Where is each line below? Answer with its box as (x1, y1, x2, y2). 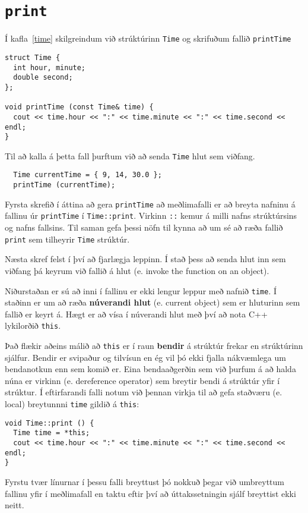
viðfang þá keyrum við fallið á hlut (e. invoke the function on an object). (5, 264, 269, 276)
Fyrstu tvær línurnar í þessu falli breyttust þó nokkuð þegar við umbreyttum (5, 476, 285, 487)
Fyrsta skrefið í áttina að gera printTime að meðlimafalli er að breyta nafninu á (5, 197, 296, 210)
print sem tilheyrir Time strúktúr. (5, 232, 130, 245)
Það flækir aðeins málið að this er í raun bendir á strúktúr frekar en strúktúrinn (5, 339, 303, 352)
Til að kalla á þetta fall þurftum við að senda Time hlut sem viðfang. (5, 149, 255, 162)
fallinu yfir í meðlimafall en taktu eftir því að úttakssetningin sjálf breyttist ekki (5, 487, 296, 499)
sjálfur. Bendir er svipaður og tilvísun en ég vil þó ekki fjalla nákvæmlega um (5, 351, 286, 363)
